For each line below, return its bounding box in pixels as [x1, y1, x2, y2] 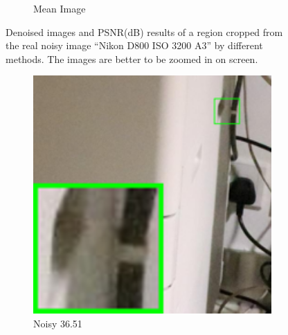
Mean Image [33, 1, 86, 15]
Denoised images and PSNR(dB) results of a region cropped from [6, 24, 283, 39]
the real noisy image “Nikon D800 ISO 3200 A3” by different [6, 38, 263, 53]
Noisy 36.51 [33, 316, 82, 330]
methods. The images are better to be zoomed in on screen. [6, 51, 258, 66]
